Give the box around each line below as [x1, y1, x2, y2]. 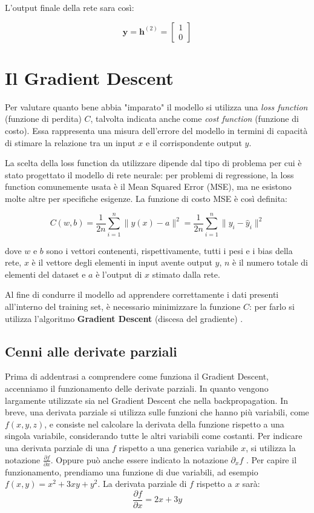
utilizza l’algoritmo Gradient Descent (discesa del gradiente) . [5, 312, 243, 324]
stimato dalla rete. [152, 267, 220, 280]
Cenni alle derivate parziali [5, 341, 177, 360]
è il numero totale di [232, 256, 308, 269]
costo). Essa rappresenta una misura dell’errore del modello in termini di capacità [5, 124, 308, 136]
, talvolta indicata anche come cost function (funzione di [90, 112, 299, 125]
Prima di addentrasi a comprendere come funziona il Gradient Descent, [5, 370, 269, 383]
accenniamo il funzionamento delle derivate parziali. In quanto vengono [5, 381, 269, 394]
